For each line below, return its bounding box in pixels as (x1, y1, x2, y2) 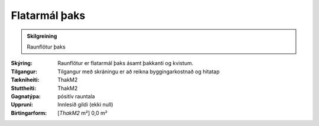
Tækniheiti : (11, 76, 40, 83)
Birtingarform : (11, 109, 47, 117)
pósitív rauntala (57, 92, 95, 100)
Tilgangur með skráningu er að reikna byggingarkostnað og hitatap (57, 68, 220, 75)
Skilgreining (27, 33, 57, 40)
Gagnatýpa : (11, 92, 41, 100)
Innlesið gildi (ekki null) (57, 101, 113, 108)
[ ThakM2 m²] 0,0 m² (57, 109, 108, 117)
